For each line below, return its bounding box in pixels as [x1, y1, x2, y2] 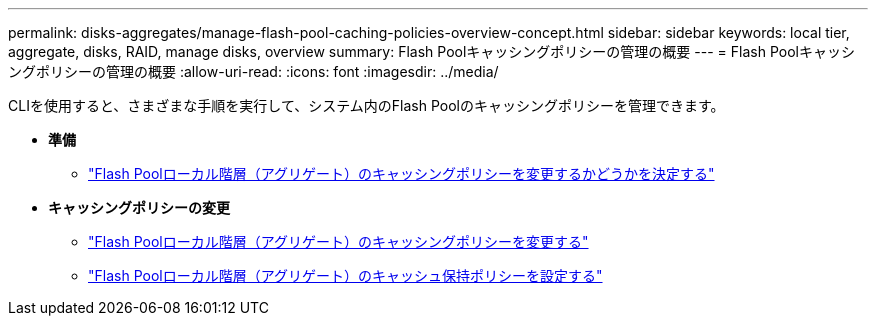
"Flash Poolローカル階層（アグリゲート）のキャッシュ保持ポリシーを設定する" [88, 267, 603, 284]
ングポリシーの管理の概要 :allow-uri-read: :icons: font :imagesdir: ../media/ [8, 63, 499, 80]
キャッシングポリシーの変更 [48, 199, 230, 216]
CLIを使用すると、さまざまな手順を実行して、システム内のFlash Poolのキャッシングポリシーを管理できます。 [8, 97, 725, 114]
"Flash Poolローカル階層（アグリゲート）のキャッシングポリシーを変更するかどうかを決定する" [88, 165, 715, 182]
